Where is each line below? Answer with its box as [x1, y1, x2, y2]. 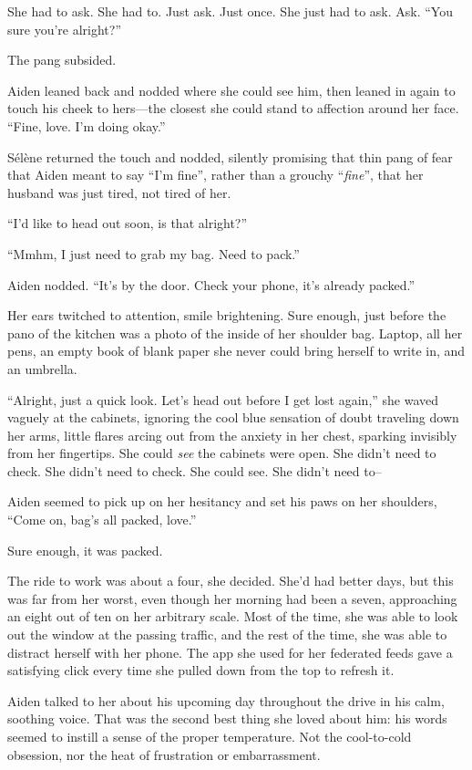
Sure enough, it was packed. [7, 540, 163, 559]
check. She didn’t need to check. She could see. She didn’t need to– [7, 461, 382, 480]
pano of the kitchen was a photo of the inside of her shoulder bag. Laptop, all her [7, 323, 463, 342]
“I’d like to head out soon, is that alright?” [7, 213, 248, 233]
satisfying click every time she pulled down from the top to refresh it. [7, 661, 395, 680]
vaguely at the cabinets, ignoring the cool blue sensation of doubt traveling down [7, 408, 459, 427]
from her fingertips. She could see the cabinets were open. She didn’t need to [7, 443, 436, 463]
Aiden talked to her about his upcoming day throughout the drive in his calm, [7, 691, 445, 710]
